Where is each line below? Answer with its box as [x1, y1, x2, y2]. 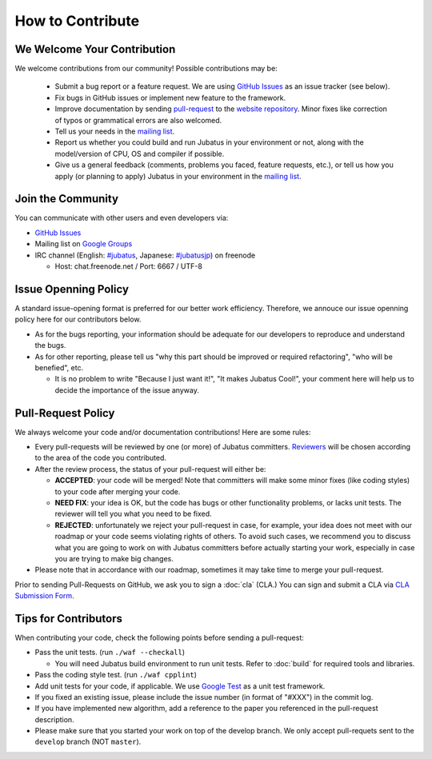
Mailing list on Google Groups [34, 239, 133, 249]
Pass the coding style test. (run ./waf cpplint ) [34, 670, 198, 680]
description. [34, 714, 75, 724]
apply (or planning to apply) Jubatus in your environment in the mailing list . [54, 171, 302, 181]
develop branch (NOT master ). [34, 737, 142, 747]
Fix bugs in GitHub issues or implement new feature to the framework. [54, 93, 286, 102]
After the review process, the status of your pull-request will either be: [34, 464, 266, 473]
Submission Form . [14, 591, 75, 601]
